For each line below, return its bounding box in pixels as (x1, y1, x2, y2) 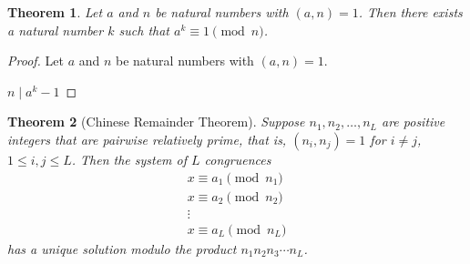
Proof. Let (7, 51, 64, 70)
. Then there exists (358, 3, 463, 21)
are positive (381, 112, 445, 131)
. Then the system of (71, 149, 188, 168)
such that (118, 20, 169, 39)
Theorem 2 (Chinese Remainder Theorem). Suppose (7, 112, 305, 131)
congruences (204, 149, 271, 168)
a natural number (7, 20, 104, 39)
